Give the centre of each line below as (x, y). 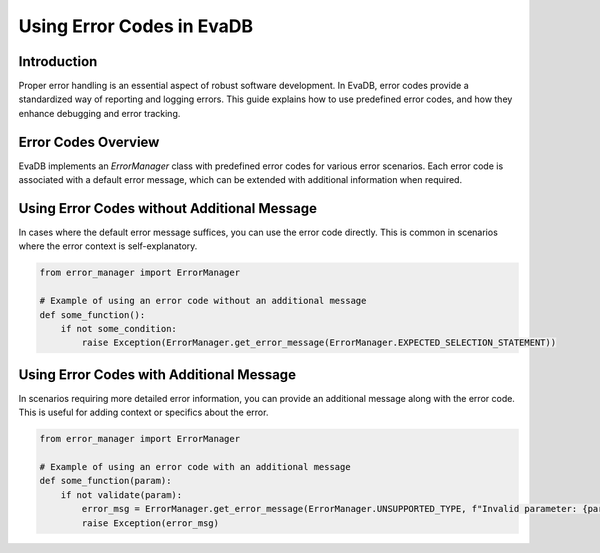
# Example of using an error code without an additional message (203, 301)
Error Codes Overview (89, 141)
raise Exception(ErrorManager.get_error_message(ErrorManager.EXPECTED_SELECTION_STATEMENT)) (319, 343)
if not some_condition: (118, 328)
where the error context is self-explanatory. (108, 246)
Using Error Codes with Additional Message (157, 374)
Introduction (58, 61)
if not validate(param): (121, 494)
